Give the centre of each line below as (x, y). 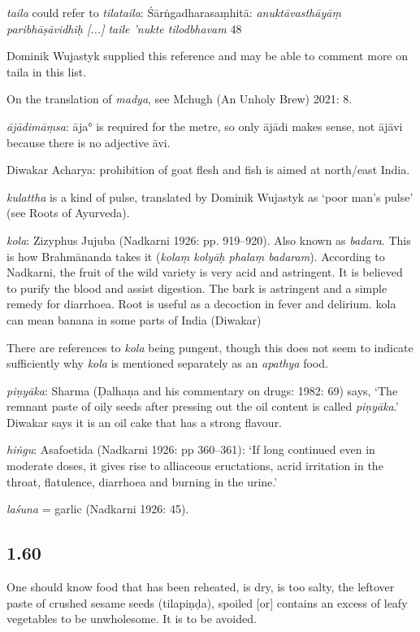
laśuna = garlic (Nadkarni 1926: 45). (98, 509)
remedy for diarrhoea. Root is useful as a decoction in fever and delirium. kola (201, 304)
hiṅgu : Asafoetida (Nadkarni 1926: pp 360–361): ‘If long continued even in (191, 449)
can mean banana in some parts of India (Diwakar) (134, 319)
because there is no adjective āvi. (89, 142)
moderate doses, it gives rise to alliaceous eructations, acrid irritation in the (195, 466)
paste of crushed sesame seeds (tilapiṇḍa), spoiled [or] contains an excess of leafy (207, 602)
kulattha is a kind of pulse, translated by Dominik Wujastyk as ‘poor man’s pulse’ (210, 196)
